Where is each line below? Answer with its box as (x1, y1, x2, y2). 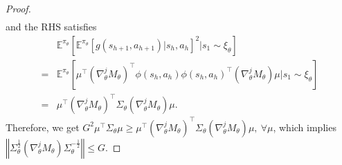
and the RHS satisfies (6, 19, 97, 34)
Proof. (6, 1, 31, 15)
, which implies (273, 119, 336, 134)
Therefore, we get (6, 119, 80, 134)
